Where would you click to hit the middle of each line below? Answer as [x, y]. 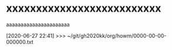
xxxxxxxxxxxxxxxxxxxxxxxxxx [84, 8]
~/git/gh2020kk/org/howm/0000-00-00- [117, 35]
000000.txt [20, 42]
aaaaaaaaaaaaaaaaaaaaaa [38, 24]
